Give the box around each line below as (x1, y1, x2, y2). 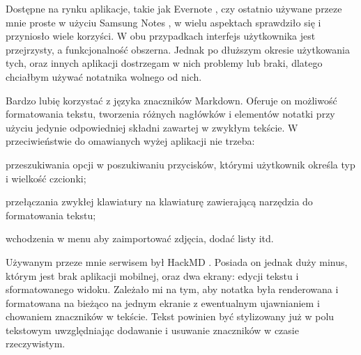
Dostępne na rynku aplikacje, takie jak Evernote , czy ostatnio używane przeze (6, 1, 342, 15)
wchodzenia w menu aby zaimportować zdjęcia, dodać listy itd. (6, 231, 274, 246)
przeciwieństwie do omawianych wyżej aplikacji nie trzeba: (6, 134, 255, 148)
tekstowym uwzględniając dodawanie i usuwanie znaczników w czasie (6, 322, 299, 337)
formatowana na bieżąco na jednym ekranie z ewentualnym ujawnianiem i (6, 295, 320, 310)
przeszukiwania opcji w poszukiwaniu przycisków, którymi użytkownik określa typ (6, 157, 355, 171)
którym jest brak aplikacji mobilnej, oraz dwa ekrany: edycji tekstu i (6, 268, 299, 283)
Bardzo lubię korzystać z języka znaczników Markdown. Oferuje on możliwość (6, 93, 337, 107)
